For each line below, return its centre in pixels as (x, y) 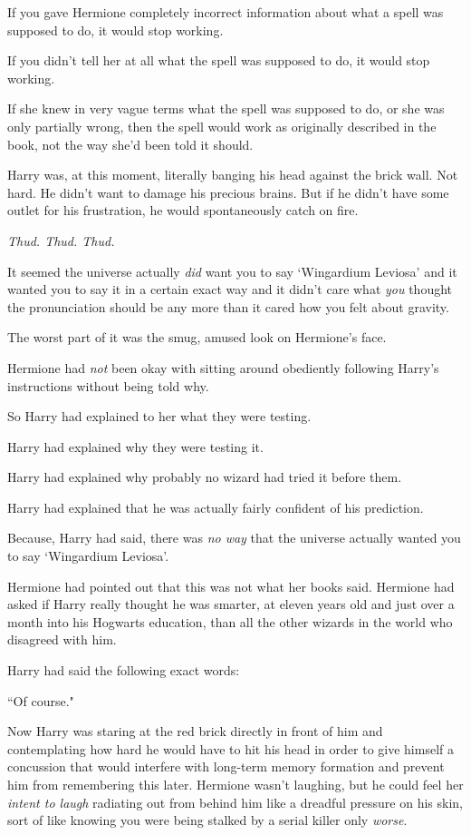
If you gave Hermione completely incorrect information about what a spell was (226, 12)
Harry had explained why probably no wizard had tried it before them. (205, 477)
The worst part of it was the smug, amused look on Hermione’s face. (197, 337)
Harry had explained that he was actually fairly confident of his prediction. (216, 507)
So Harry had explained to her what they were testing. (159, 416)
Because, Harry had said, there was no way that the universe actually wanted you (234, 538)
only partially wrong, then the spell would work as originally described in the (222, 126)
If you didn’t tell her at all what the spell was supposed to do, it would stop (219, 60)
